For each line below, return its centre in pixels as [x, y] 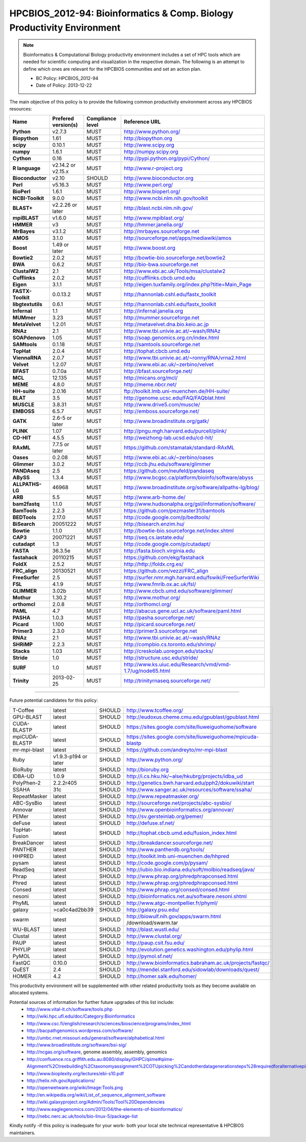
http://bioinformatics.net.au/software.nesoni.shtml [186, 896]
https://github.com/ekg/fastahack [164, 557]
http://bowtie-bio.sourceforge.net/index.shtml [179, 531]
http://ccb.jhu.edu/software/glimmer [167, 464]
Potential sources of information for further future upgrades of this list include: [92, 1002]
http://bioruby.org [148, 769]
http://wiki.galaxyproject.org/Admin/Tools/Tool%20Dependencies [96, 1102]
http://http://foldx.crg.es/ [154, 564]
